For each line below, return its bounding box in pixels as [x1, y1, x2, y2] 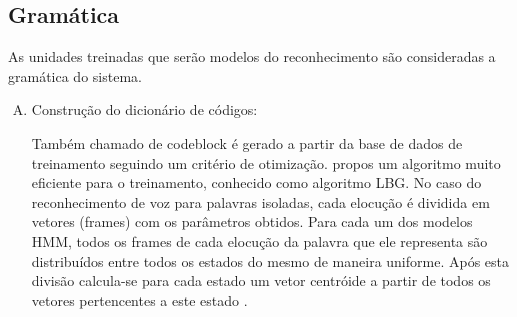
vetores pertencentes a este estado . [31, 289, 248, 310]
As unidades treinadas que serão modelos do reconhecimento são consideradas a [8, 46, 496, 67]
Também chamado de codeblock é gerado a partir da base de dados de [31, 132, 463, 153]
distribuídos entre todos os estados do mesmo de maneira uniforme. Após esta [31, 250, 509, 271]
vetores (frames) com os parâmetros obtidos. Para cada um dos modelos [31, 211, 473, 232]
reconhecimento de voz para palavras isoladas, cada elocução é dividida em [31, 191, 490, 212]
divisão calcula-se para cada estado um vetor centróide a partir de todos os [31, 270, 491, 291]
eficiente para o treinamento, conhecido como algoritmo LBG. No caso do [31, 172, 482, 193]
